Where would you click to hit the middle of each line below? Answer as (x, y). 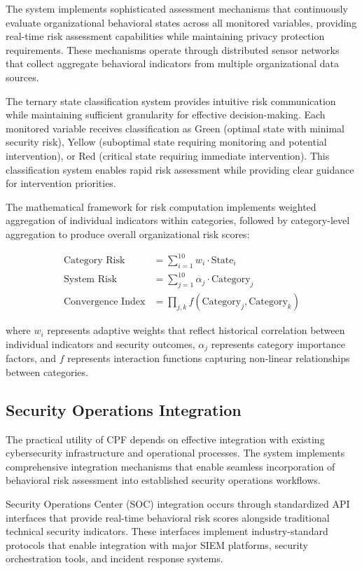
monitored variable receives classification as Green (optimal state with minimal (175, 128)
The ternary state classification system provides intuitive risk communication (171, 100)
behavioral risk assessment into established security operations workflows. (163, 480)
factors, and (31, 358)
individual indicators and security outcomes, (100, 343)
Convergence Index (105, 302)
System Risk (90, 280)
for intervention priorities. (61, 183)
